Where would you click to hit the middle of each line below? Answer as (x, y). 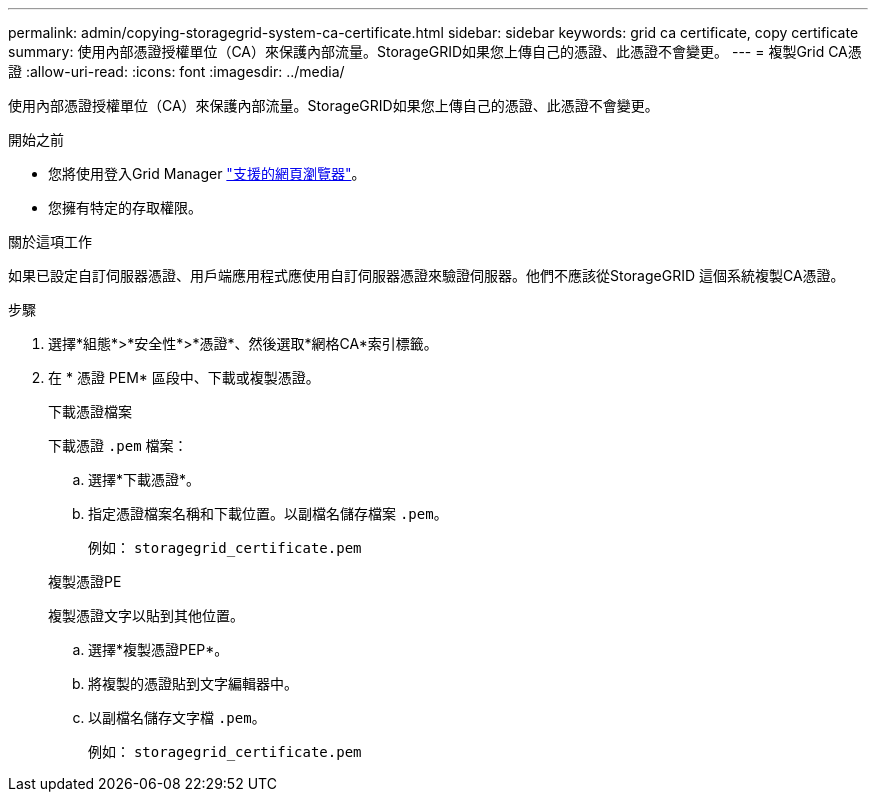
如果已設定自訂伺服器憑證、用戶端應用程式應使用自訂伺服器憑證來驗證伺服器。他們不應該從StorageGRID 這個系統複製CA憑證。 (426, 275)
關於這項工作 (50, 241)
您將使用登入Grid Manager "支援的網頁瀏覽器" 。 (207, 173)
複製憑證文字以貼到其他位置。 (146, 615)
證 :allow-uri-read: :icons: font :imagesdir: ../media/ (176, 71)
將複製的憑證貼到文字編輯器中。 (193, 683)
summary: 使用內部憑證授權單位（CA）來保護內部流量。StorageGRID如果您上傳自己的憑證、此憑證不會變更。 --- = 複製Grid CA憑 (435, 51)
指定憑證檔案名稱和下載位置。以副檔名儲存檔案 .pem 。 (268, 513)
